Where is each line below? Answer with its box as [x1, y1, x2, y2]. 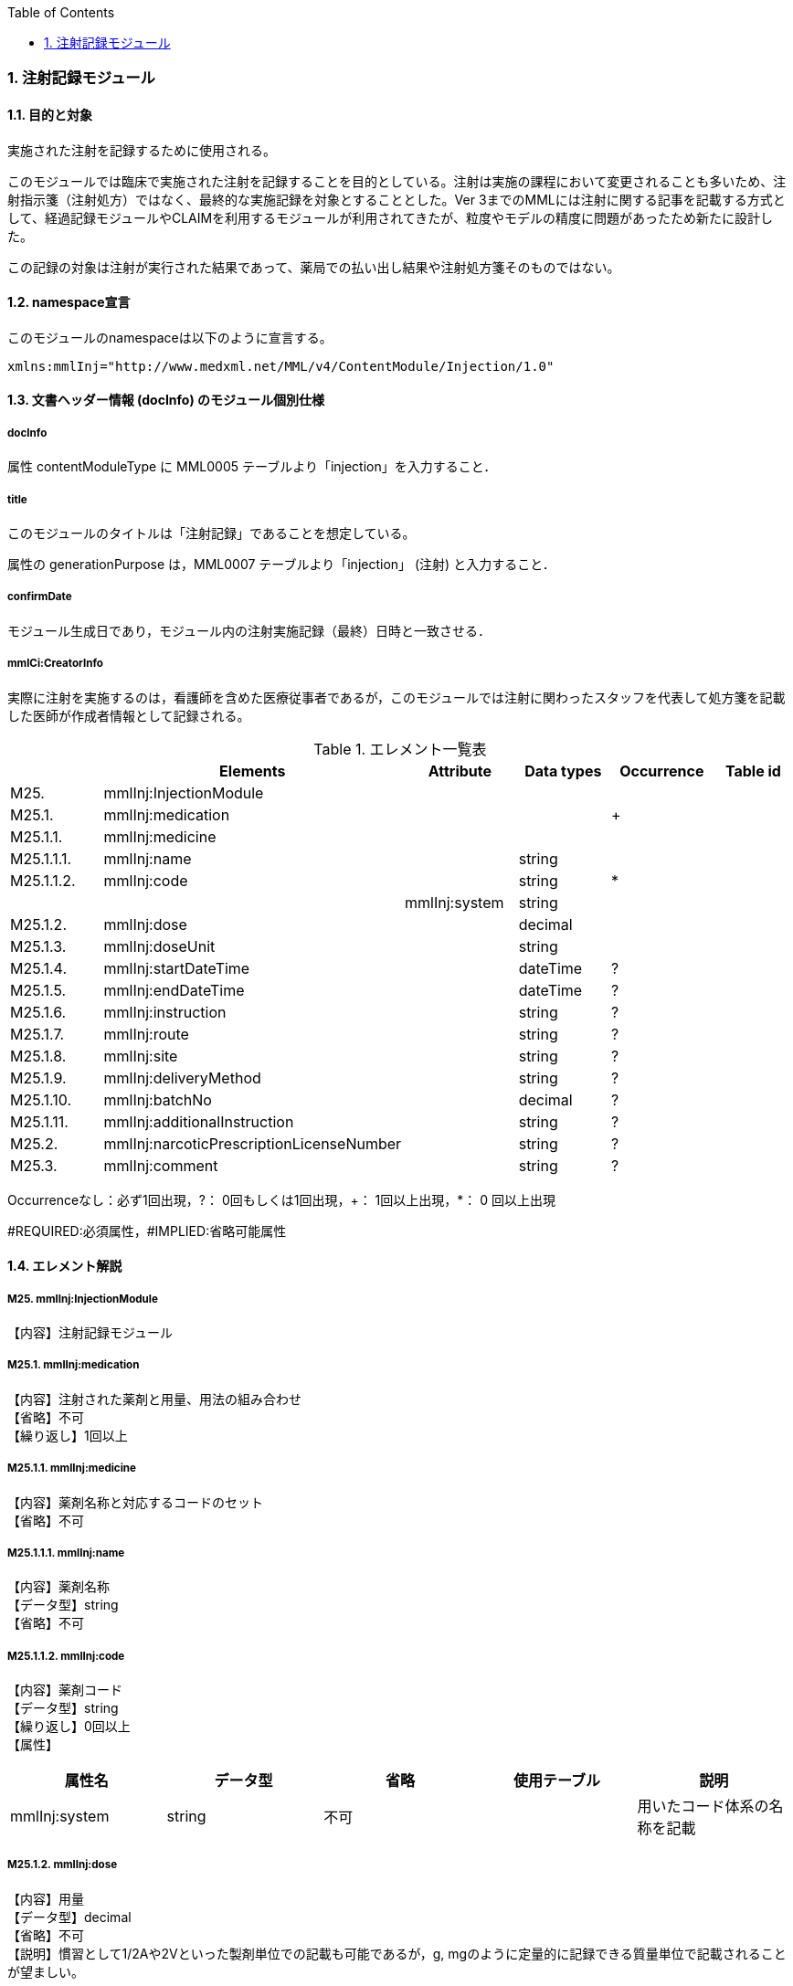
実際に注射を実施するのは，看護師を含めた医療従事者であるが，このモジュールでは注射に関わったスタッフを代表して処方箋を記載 [7, 689, 786, 705]
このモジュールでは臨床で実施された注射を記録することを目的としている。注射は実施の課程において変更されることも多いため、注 [7, 173, 787, 189]
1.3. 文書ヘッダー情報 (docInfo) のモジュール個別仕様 [7, 392, 325, 408]
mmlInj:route [103, 1024, 189, 1043]
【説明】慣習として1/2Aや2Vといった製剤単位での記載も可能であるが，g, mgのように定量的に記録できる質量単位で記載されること [7, 1945, 787, 1961]
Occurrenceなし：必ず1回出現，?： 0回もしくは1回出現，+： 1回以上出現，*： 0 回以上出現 [7, 1191, 556, 1208]
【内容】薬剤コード [7, 1682, 122, 1698]
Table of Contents [7, 5, 115, 20]
